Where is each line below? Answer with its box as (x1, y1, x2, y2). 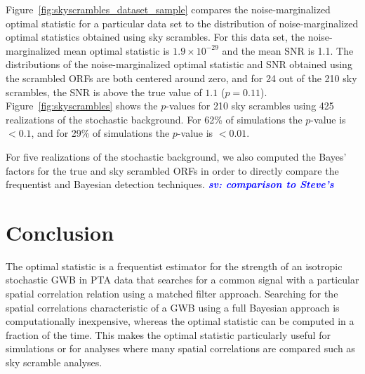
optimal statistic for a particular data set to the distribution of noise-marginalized (6, 15, 359, 30)
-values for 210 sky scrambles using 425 (166, 98, 334, 113)
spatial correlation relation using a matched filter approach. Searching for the (6, 286, 338, 301)
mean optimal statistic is (63, 43, 170, 58)
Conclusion (6, 218, 114, 246)
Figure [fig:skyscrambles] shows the (6, 98, 158, 113)
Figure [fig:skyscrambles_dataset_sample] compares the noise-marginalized (6, 2, 331, 16)
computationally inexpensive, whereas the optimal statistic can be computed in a (6, 314, 354, 328)
